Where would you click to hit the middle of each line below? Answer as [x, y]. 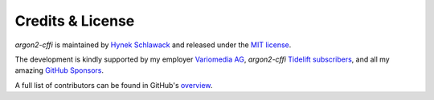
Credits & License [75, 21]
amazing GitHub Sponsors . [59, 70]
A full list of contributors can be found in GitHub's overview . [114, 85]
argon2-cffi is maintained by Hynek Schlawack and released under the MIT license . [153, 45]
